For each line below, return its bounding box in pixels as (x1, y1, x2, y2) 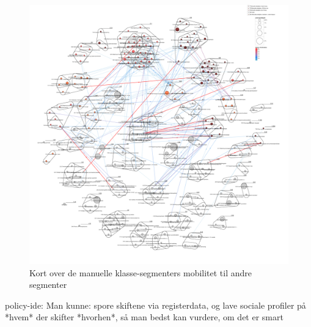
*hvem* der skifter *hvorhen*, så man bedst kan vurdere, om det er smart (5, 310, 284, 323)
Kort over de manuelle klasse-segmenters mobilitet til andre (29, 266, 252, 279)
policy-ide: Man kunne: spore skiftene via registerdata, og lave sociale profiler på (5, 298, 306, 311)
